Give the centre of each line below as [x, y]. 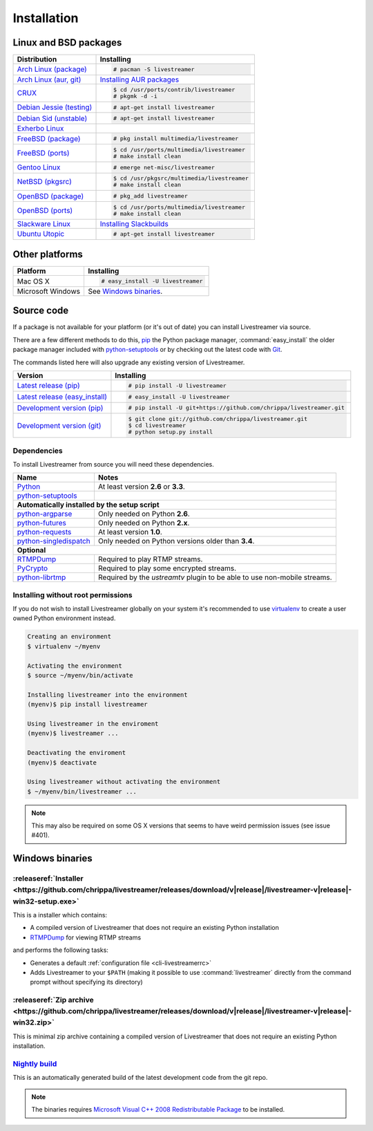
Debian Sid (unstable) [52, 118]
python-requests [44, 532]
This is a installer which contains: [60, 915]
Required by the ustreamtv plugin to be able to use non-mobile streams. [215, 577]
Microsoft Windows [49, 291]
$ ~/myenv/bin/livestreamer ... [82, 791]
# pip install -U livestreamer [178, 385]
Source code [41, 311]
